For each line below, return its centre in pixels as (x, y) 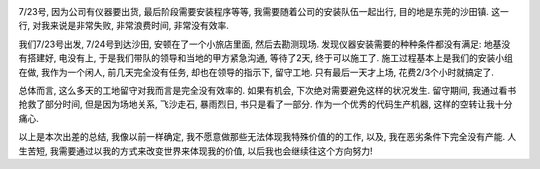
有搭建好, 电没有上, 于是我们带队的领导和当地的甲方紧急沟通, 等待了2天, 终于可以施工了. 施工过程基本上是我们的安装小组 (266, 58)
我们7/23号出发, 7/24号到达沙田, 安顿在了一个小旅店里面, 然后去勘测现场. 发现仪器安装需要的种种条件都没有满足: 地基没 (264, 44)
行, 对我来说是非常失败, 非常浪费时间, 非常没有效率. (123, 26)
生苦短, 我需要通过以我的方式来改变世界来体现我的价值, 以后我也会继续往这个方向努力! (195, 151)
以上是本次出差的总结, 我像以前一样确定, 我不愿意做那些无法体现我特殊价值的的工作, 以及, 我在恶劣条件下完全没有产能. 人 (267, 137)
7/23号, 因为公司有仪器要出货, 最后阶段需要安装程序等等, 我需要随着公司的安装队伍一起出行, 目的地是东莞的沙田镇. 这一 (264, 11)
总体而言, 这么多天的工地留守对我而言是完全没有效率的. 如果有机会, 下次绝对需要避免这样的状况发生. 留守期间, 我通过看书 (267, 90)
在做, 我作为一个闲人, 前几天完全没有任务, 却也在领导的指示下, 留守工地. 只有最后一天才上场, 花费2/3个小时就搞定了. (256, 72)
